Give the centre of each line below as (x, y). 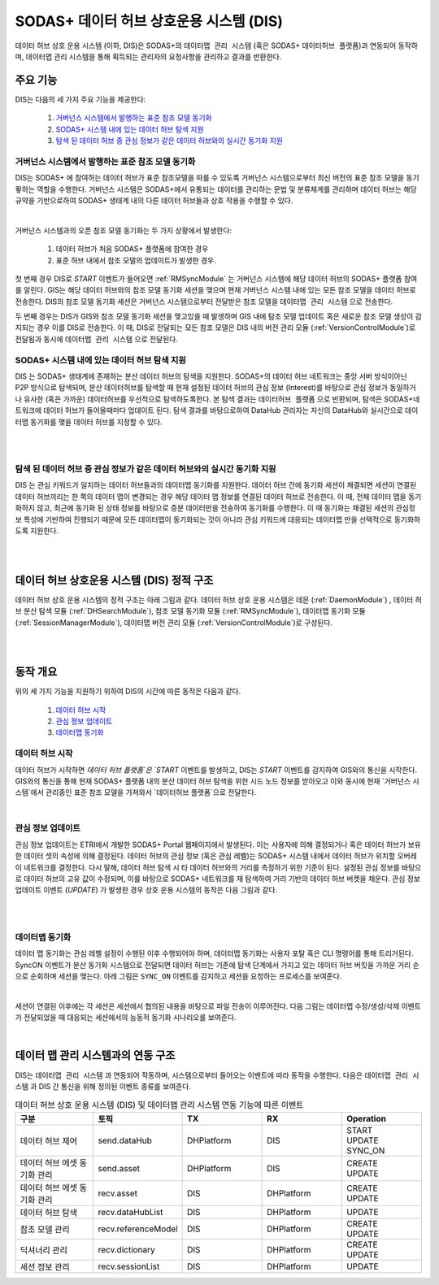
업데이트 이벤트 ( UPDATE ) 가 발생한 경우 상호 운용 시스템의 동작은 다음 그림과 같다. (146, 890)
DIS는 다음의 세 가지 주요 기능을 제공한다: (80, 99)
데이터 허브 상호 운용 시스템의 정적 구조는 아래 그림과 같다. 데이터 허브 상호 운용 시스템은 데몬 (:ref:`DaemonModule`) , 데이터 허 (218, 599)
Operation (366, 1118)
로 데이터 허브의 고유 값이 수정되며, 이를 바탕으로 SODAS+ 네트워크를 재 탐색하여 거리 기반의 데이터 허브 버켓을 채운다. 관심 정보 (217, 879)
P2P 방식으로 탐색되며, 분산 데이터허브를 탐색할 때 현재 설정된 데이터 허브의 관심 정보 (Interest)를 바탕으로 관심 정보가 (202, 388)
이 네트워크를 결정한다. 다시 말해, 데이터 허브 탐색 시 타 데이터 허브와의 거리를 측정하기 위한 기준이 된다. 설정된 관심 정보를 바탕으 (218, 867)
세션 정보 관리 (45, 1266)
